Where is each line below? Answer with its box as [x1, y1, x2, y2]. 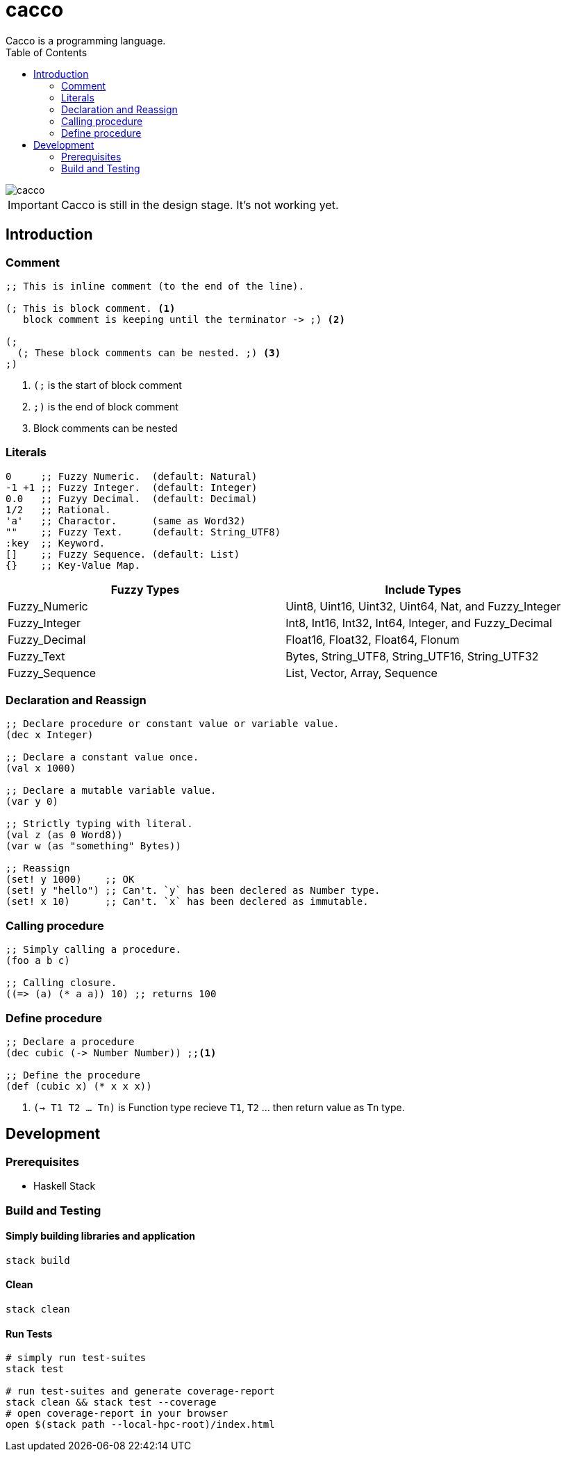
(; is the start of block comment [33, 378, 182, 391]
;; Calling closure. [6, 977, 117, 989]
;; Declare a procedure [6, 1035, 135, 1047]
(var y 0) [6, 796, 58, 808]
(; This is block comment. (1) [6, 302, 176, 314]
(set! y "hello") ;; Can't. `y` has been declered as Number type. [6, 885, 381, 897]
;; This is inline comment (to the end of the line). [6, 280, 304, 292]
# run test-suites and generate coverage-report [6, 1385, 275, 1397]
